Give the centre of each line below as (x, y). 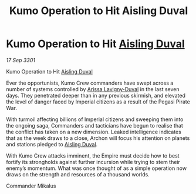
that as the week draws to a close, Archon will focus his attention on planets (98, 138)
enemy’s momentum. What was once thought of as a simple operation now (96, 168)
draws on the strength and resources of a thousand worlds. (78, 174)
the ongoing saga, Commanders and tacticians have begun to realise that (95, 125)
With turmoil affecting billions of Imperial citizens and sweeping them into (95, 119)
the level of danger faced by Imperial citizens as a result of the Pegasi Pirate (98, 102)
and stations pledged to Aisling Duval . (52, 144)
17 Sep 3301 (21, 60)
